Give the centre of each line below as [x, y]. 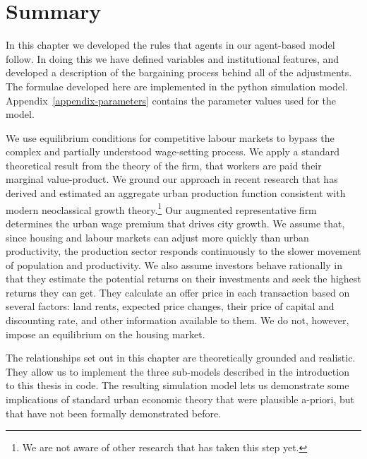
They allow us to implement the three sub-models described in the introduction [178, 371]
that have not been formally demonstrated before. [114, 413]
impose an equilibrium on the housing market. [106, 334]
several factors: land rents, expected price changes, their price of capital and [170, 306]
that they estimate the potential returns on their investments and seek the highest [183, 279]
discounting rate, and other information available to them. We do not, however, [178, 320]
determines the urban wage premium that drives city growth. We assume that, [175, 223]
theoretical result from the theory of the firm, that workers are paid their [164, 165]
